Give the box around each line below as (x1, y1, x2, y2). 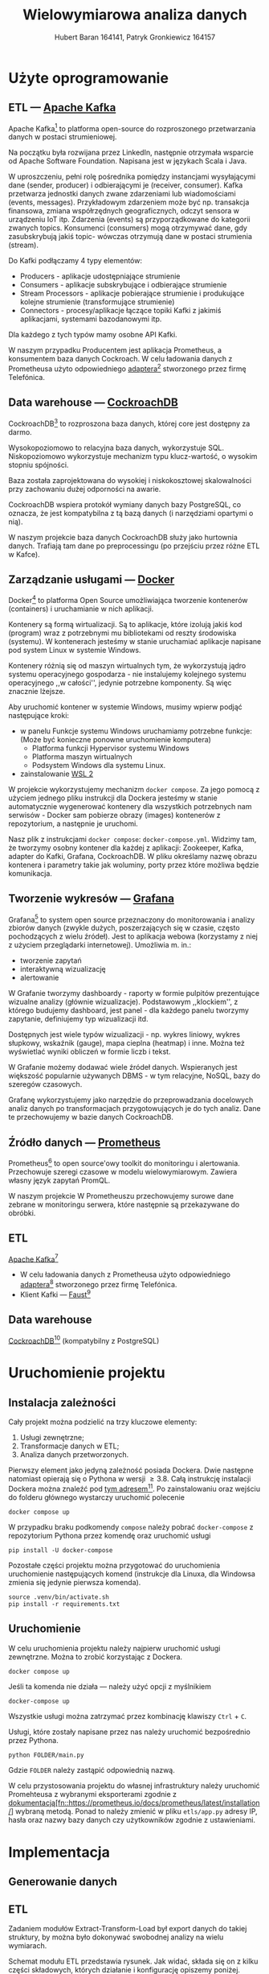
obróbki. (8, 1208, 36, 1217)
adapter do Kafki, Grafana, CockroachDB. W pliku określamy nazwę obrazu (8, 852, 257, 861)
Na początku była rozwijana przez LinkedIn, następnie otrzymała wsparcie (8, 147, 255, 158)
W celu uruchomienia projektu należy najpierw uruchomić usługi (8, 1643, 221, 1653)
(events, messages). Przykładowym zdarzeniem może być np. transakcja (8, 197, 250, 207)
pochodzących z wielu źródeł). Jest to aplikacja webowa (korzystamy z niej (8, 931, 259, 941)
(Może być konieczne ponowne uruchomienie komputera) (19, 735, 211, 744)
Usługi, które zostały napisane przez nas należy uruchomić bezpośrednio (8, 1727, 251, 1737)
